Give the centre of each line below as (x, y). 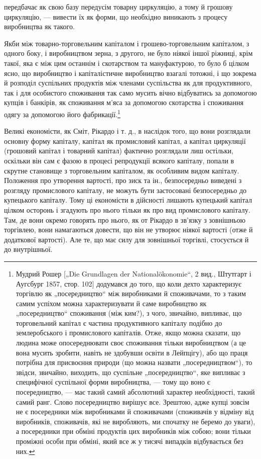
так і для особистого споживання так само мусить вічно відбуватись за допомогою (130, 92)
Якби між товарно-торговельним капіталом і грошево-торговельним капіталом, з (127, 43)
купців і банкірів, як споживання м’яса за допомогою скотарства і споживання (124, 102)
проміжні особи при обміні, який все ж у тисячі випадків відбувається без (129, 441)
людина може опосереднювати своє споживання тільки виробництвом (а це (131, 343)
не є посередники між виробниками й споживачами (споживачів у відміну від (135, 411)
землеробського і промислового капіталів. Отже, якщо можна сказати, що (128, 333)
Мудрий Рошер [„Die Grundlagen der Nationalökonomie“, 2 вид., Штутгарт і (134, 273)
